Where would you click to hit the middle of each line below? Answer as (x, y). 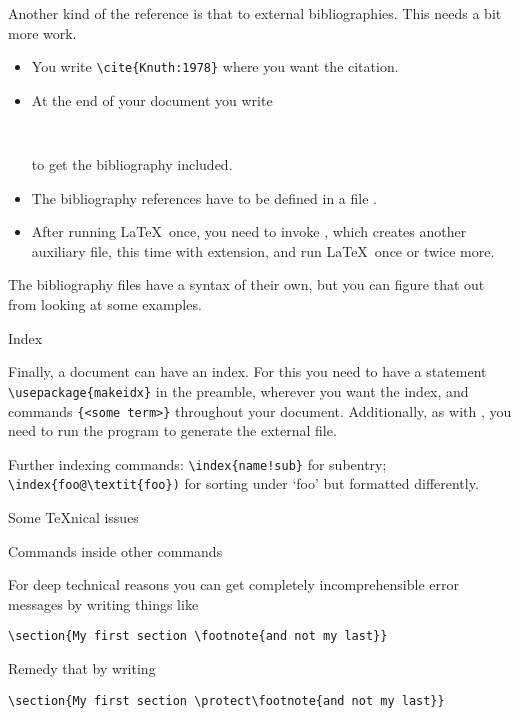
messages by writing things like (103, 603)
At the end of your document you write (152, 99)
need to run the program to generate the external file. (172, 430)
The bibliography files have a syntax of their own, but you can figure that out (246, 284)
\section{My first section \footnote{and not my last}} (198, 636)
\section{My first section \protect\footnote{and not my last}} (226, 700)
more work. (42, 32)
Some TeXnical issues (73, 517)
